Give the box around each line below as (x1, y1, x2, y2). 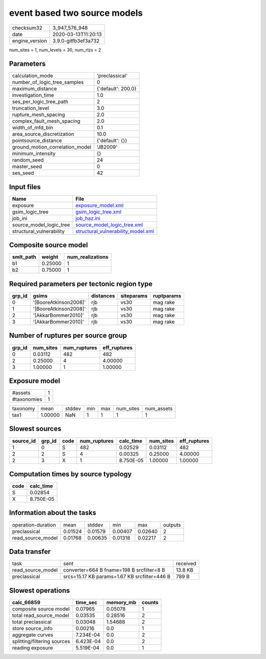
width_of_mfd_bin (12, 124, 54, 131)
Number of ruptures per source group (9, 331, 127, 340)
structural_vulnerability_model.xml (75, 228, 154, 235)
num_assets (145, 405, 173, 412)
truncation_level (12, 105, 49, 112)
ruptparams (153, 292, 182, 299)
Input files (9, 183, 41, 191)
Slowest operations (9, 586, 70, 595)
